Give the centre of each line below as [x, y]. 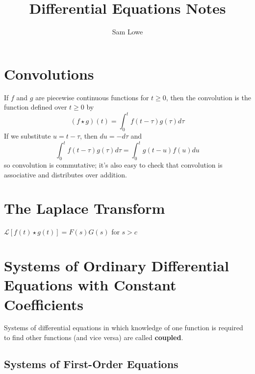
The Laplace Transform [85, 208]
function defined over [36, 107]
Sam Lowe [127, 32]
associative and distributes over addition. [65, 174]
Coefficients [44, 304]
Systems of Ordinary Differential [116, 266]
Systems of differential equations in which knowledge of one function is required [124, 328]
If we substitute [27, 136]
